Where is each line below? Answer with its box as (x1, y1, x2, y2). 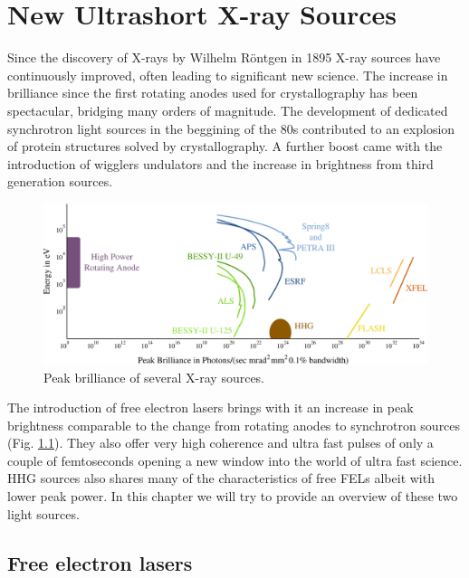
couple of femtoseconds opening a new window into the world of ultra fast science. (7, 450, 463, 469)
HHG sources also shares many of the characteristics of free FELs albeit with (7, 469, 435, 488)
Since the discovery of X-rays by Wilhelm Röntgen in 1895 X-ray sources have (7, 48, 441, 67)
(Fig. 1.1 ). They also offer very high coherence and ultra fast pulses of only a (7, 433, 434, 452)
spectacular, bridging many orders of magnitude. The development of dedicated (7, 100, 448, 119)
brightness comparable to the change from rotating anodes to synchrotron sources (7, 415, 461, 434)
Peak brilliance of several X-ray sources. (43, 367, 265, 386)
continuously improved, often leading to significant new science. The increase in (7, 65, 448, 84)
